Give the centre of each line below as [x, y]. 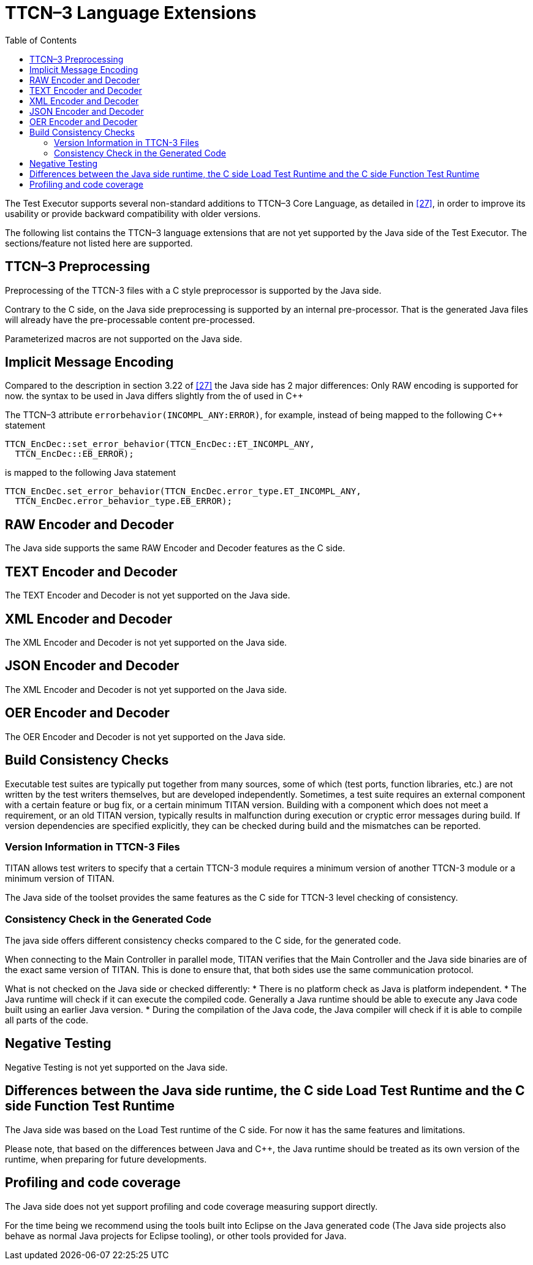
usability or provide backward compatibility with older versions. [133, 213]
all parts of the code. [47, 1020]
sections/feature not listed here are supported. [99, 243]
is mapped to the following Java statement [91, 473]
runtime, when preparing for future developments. [106, 1159]
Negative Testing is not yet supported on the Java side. [116, 1067]
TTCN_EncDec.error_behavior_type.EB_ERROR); [123, 501]
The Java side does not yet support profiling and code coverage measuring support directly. [191, 1206]
